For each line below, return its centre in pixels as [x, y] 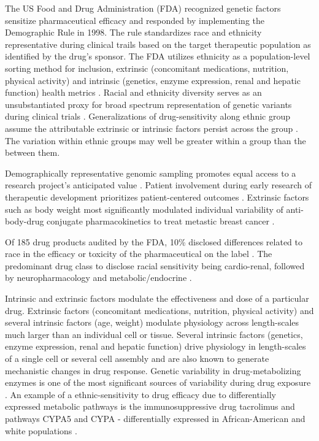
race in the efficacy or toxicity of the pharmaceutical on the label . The [139, 254]
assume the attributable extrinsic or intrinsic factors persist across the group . [152, 128]
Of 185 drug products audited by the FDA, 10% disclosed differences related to [154, 241]
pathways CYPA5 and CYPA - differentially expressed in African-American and [155, 418]
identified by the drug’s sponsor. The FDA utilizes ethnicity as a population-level [158, 56]
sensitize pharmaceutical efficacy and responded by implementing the [135, 20]
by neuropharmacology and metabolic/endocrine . [98, 278]
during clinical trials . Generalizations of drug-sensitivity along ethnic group [148, 116]
